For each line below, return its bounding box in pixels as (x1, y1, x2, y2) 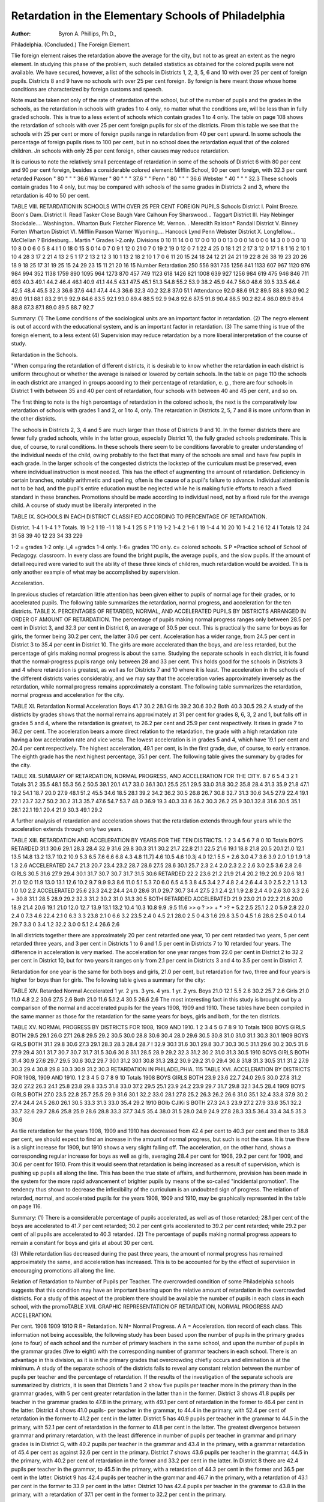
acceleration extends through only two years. (11, 825, 123, 833)
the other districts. (11, 415, 57, 422)
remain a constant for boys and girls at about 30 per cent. (11, 1239, 154, 1246)
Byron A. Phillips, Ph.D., (58, 30, 116, 37)
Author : (11, 30, 31, 37)
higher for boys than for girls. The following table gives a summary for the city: (11, 976, 206, 984)
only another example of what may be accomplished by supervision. (11, 568, 180, 576)
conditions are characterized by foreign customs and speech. (11, 85, 163, 93)
